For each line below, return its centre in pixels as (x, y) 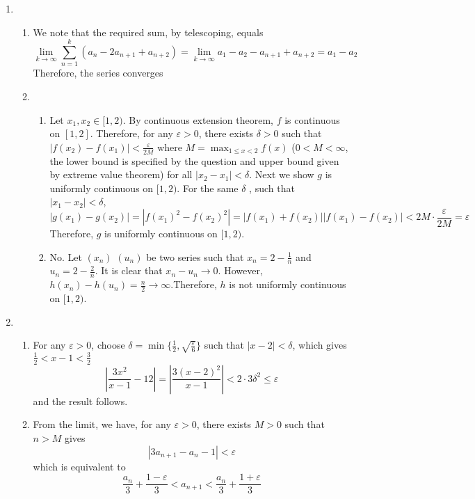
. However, (240, 270)
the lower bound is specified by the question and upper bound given (194, 160)
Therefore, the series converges (98, 73)
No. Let (66, 256)
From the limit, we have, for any (102, 424)
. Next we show (282, 174)
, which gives (320, 345)
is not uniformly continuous (288, 284)
